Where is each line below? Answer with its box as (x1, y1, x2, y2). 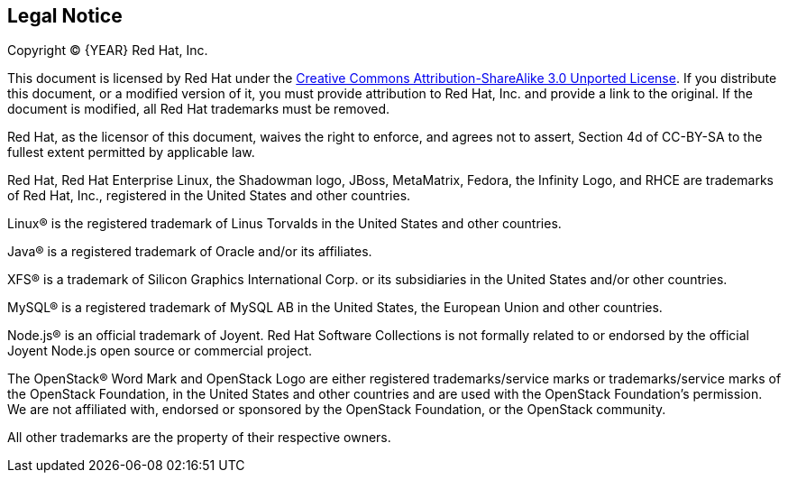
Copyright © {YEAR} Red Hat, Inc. (7, 42, 208, 59)
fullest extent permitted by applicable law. (7, 144, 255, 161)
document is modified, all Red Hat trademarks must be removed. (7, 101, 390, 117)
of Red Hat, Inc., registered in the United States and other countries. (7, 188, 411, 204)
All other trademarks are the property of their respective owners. (7, 429, 391, 446)
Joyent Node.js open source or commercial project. (7, 343, 313, 359)
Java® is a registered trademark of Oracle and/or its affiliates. (7, 244, 372, 260)
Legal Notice (7, 5, 123, 27)
